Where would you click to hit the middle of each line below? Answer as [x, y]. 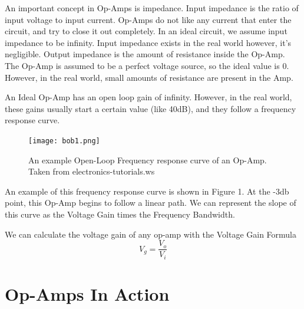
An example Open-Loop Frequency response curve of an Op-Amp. [148, 160]
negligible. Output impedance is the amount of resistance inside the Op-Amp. [145, 54]
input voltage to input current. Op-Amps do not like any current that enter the [148, 19]
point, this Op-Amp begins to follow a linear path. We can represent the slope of [151, 203]
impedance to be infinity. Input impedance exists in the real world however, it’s [148, 42]
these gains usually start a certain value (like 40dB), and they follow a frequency [151, 108]
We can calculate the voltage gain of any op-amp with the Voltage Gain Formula [151, 234]
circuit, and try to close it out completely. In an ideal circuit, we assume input [146, 31]
